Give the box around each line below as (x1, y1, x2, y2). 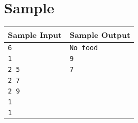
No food (69, 44, 98, 52)
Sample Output (69, 29, 131, 41)
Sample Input (8, 29, 62, 41)
